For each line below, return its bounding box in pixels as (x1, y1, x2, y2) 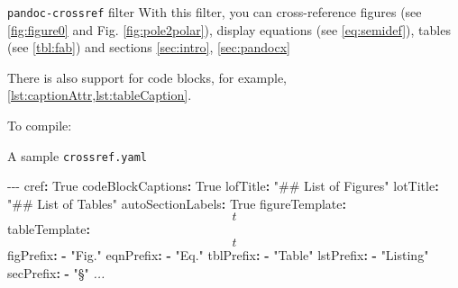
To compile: (7, 116, 72, 135)
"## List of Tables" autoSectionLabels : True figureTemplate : (7, 193, 346, 212)
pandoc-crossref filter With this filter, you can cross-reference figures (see (7, 3, 422, 21)
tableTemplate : (7, 220, 90, 238)
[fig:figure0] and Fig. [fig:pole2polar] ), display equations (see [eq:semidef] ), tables (7, 20, 451, 39)
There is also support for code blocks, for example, (7, 67, 288, 86)
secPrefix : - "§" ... (7, 263, 105, 282)
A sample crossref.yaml (7, 146, 147, 165)
